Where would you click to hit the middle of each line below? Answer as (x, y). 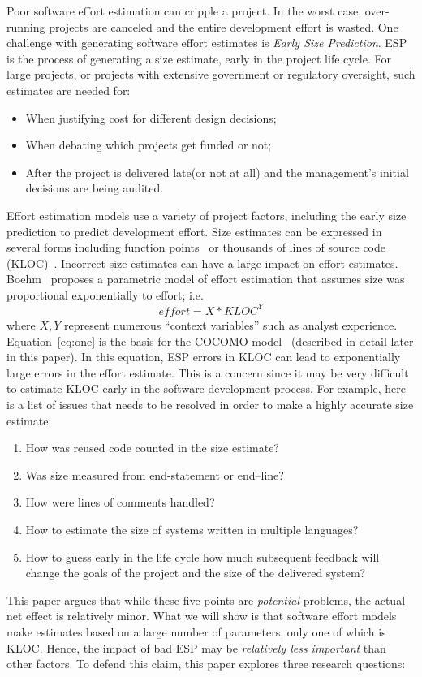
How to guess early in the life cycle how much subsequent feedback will (202, 556)
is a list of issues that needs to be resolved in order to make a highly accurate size (210, 404)
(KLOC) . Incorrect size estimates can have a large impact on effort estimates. (202, 263)
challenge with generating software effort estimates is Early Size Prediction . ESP (207, 43)
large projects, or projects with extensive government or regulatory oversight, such (211, 74)
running (26, 26)
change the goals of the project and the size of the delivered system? (196, 573)
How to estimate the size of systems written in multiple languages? (192, 529)
